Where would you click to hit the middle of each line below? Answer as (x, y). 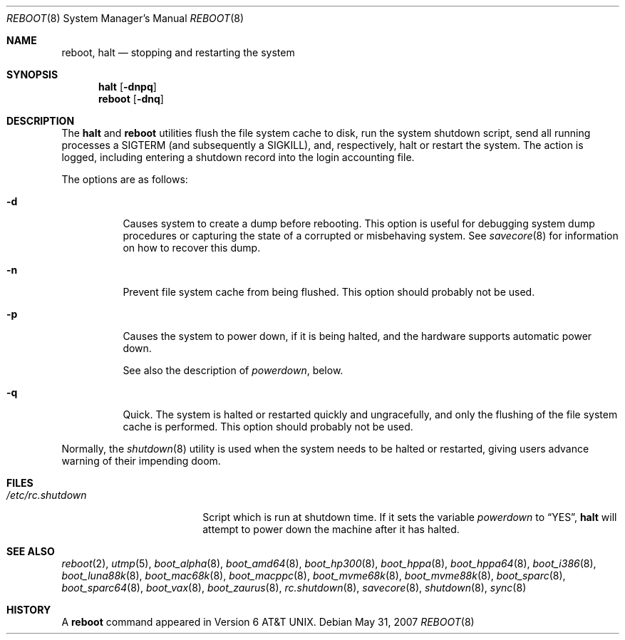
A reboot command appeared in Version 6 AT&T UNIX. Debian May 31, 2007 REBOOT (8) (268, 622)
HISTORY (29, 610)
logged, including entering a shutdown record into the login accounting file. (238, 157)
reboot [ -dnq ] (131, 99)
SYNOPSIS (32, 74)
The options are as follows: (125, 179)
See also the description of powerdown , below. (233, 370)
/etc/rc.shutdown (47, 495)
